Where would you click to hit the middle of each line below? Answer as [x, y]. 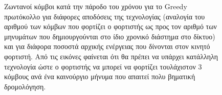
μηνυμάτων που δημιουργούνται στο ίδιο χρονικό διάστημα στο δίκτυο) [110, 36]
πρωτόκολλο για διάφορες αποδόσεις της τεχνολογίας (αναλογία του [105, 16]
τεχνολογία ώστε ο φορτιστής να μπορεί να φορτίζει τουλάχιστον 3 [103, 66]
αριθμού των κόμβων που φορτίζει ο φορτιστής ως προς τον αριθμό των [110, 26]
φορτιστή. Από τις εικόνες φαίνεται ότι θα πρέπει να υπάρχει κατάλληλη [111, 56]
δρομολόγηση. [25, 86]
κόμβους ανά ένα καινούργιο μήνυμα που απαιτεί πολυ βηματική [100, 76]
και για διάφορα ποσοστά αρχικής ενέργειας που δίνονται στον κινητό [107, 46]
